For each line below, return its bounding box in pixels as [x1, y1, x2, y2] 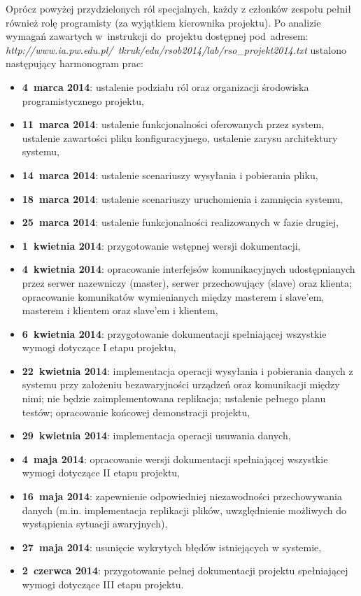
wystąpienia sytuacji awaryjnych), [22, 516, 168, 531]
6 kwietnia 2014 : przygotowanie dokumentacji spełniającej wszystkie [22, 326, 327, 341]
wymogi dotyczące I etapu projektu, [22, 340, 176, 355]
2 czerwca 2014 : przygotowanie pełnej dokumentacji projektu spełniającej [22, 563, 348, 578]
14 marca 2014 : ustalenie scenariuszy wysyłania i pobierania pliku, [22, 167, 318, 182]
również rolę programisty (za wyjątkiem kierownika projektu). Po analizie [6, 15, 321, 29]
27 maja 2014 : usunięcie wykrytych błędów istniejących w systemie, [22, 539, 322, 554]
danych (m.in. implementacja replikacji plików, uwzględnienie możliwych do [22, 502, 347, 517]
